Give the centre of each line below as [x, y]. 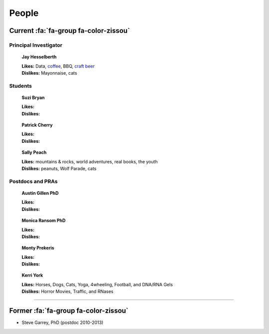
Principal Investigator [36, 45]
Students [21, 86]
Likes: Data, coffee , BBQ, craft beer [58, 66]
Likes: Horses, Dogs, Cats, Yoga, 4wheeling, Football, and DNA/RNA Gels [97, 284]
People [24, 13]
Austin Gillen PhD [40, 193]
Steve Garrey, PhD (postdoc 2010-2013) [63, 323]
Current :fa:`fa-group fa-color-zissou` [70, 31]
